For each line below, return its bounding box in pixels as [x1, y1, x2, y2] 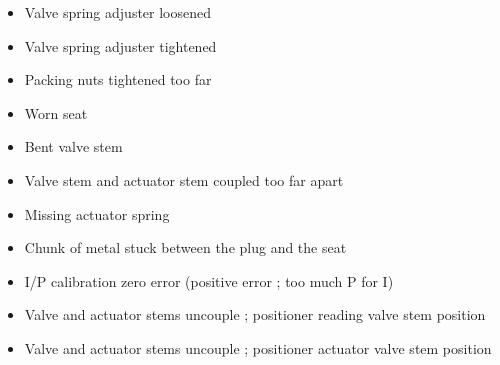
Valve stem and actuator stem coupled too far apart [24, 169, 344, 190]
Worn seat [24, 102, 88, 123]
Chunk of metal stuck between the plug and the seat [24, 237, 347, 258]
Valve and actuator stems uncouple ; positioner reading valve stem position [24, 304, 486, 325]
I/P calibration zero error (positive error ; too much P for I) [24, 270, 394, 291]
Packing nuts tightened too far [24, 69, 212, 90]
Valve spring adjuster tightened [24, 35, 217, 56]
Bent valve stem [24, 136, 123, 157]
